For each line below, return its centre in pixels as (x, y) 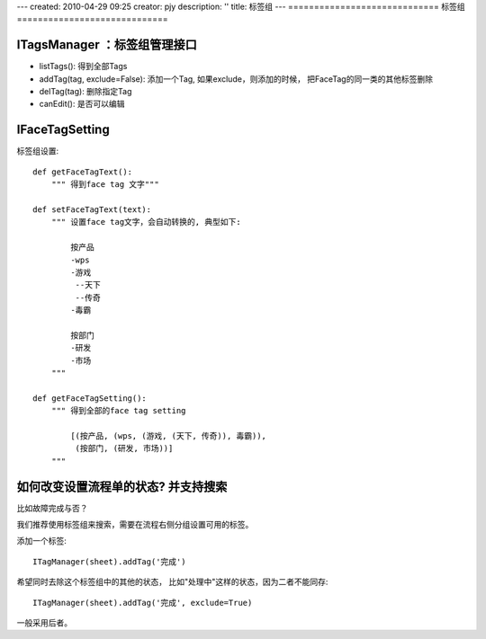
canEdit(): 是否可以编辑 (82, 104)
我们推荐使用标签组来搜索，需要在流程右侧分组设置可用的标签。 (135, 525)
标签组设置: (38, 151)
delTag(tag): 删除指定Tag (85, 92)
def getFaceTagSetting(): (90, 398)
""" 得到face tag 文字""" (105, 185)
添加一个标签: (42, 541)
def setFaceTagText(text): (92, 209)
